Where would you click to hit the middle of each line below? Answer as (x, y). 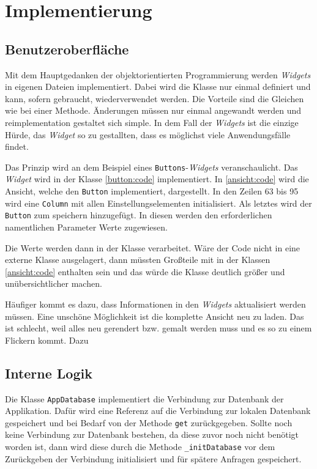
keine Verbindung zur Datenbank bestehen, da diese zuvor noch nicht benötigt (152, 434)
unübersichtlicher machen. (54, 283)
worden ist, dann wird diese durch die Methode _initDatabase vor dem (140, 446)
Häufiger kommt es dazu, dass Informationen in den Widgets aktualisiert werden (155, 304)
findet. (17, 146)
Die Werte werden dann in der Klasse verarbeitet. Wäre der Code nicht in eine (153, 247)
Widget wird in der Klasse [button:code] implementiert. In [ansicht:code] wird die (157, 179)
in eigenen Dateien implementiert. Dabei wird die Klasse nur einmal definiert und (158, 87)
